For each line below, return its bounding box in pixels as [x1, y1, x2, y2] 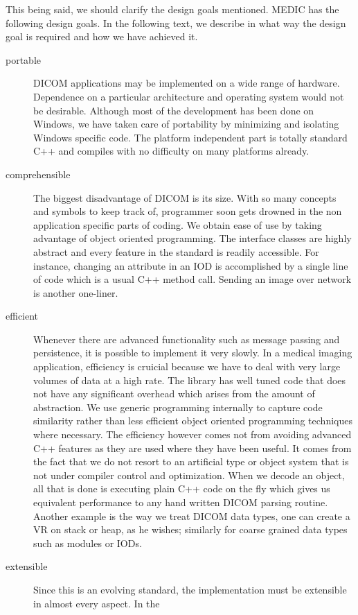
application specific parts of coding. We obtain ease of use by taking [33, 217, 322, 232]
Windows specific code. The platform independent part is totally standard [33, 130, 348, 144]
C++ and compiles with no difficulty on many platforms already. [33, 144, 310, 158]
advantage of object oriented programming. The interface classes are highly [33, 231, 352, 245]
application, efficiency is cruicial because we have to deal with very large [33, 359, 341, 374]
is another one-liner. [33, 285, 118, 300]
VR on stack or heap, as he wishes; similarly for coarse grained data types [33, 522, 348, 537]
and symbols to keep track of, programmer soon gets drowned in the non [33, 204, 342, 218]
